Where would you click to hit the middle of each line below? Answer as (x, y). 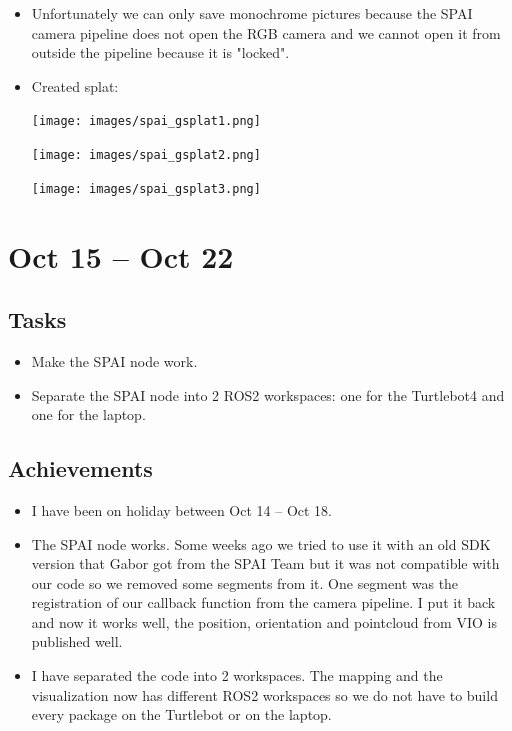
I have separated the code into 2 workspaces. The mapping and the (237, 675)
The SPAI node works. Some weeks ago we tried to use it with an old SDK (261, 543)
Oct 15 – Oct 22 (121, 255)
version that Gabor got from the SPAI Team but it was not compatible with (265, 563)
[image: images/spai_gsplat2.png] (146, 155)
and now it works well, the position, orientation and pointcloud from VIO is (264, 621)
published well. (77, 641)
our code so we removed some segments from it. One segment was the (245, 582)
